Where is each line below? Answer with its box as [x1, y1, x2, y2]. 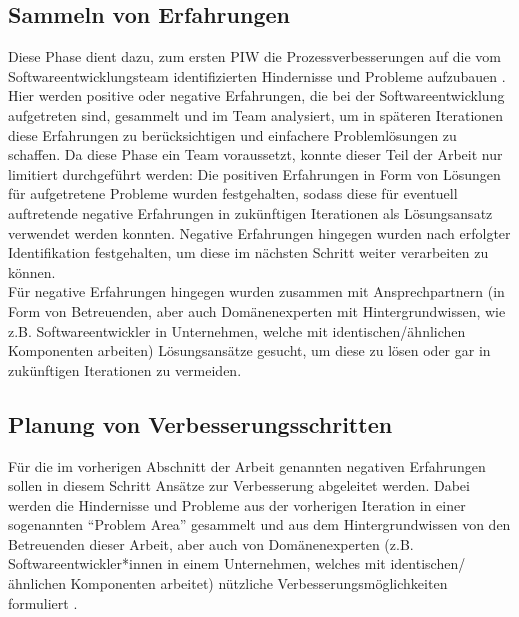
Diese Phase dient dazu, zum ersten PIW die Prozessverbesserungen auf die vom [8, 46, 501, 67]
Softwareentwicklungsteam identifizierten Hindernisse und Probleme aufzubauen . [8, 65, 506, 86]
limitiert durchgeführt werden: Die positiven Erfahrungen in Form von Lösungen [8, 163, 501, 184]
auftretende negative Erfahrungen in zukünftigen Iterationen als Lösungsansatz [8, 202, 493, 223]
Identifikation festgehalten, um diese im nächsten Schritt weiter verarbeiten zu [8, 242, 489, 263]
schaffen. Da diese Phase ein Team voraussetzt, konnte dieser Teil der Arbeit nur [8, 144, 503, 165]
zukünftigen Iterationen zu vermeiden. [8, 359, 242, 380]
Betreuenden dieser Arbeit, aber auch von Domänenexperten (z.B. [8, 533, 414, 554]
